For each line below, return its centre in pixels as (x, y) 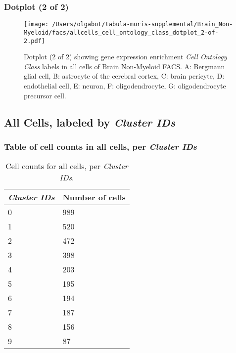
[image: (36, 24)
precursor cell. (45, 95)
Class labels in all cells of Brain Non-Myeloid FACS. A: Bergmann (124, 66)
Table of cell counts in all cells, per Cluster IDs (100, 146)
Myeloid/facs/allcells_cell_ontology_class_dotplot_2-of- (121, 32)
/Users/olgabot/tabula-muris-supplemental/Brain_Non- (142, 24)
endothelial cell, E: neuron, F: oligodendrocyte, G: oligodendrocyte (125, 85)
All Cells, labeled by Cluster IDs (90, 122)
